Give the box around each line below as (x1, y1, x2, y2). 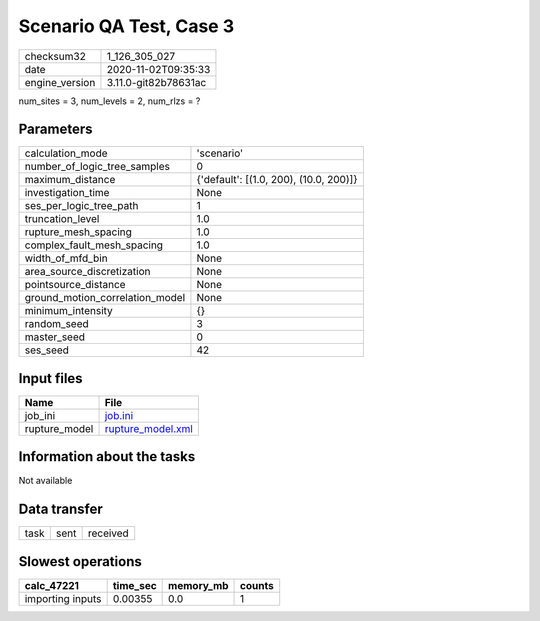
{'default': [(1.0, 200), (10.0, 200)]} (196, 173, 358, 187)
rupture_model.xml (104, 421, 194, 435)
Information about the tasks (18, 448, 196, 465)
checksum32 (24, 49, 87, 63)
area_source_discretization (24, 265, 151, 279)
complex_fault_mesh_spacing (24, 238, 164, 252)
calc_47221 (24, 578, 80, 592)
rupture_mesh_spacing (24, 225, 132, 239)
